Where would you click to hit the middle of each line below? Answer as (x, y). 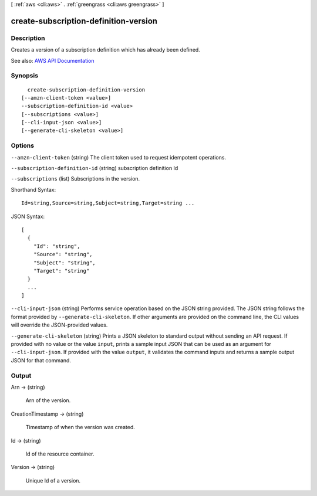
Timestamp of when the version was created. (80, 427)
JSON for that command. (41, 360)
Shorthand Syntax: (33, 189)
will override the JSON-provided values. (59, 325)
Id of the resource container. (60, 454)
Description (28, 38)
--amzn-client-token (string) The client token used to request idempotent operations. (118, 157)
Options (23, 145)
